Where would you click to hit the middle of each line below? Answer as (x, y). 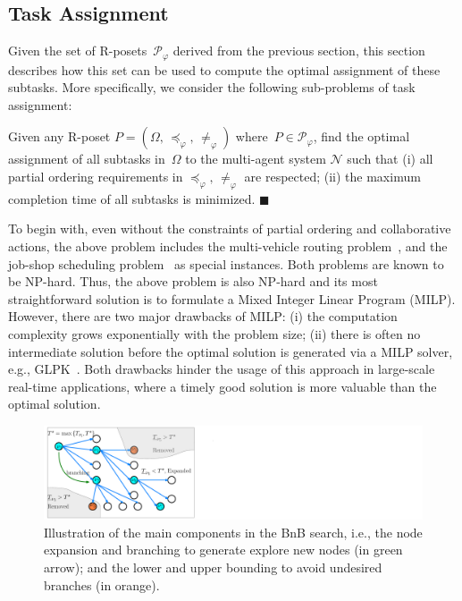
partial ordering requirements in (96, 177)
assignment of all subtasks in (87, 159)
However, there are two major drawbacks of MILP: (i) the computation (203, 316)
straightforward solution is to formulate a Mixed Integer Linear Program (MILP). (232, 298)
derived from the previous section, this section (299, 51)
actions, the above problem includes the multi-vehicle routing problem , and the (228, 246)
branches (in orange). (102, 584)
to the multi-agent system (256, 159)
